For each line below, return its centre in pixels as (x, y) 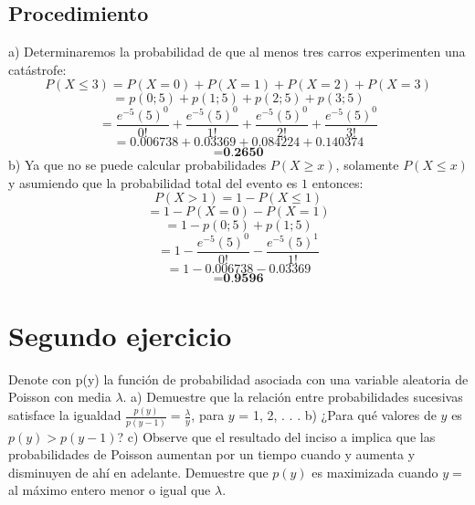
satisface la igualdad (65, 415)
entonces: (338, 182)
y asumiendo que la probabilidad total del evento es (153, 182)
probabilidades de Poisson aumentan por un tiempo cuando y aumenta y (212, 454)
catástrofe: (37, 69)
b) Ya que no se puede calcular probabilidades (137, 164)
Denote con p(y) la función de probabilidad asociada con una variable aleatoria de (238, 379)
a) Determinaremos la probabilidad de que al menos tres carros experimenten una (237, 52)
